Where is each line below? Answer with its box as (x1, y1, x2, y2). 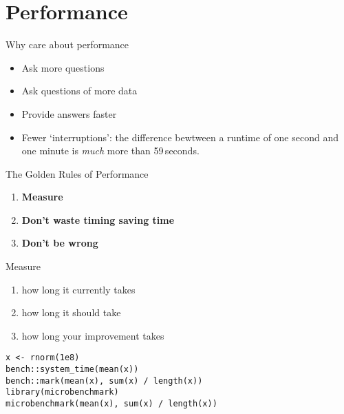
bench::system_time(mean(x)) (6, 364, 139, 375)
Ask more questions (21, 60, 105, 74)
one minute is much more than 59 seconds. (21, 143, 200, 158)
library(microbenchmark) (6, 387, 119, 397)
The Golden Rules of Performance (6, 166, 149, 180)
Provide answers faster (21, 106, 117, 121)
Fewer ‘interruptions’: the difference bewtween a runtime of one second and (21, 130, 338, 144)
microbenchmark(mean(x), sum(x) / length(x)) (6, 399, 217, 409)
